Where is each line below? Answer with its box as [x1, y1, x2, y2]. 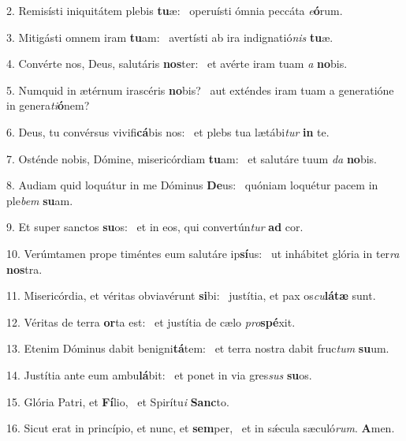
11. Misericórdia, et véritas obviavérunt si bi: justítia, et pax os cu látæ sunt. [6, 287, 376, 304]
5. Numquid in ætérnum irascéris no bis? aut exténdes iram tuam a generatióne [6, 81, 394, 98]
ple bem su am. [6, 192, 73, 208]
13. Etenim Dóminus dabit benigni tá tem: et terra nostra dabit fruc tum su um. [6, 340, 389, 357]
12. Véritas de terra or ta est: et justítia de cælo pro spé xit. [6, 313, 296, 330]
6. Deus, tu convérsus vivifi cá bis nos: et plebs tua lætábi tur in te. [6, 123, 330, 140]
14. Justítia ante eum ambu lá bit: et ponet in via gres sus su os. [6, 366, 312, 383]
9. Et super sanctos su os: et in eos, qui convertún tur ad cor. [6, 219, 304, 235]
